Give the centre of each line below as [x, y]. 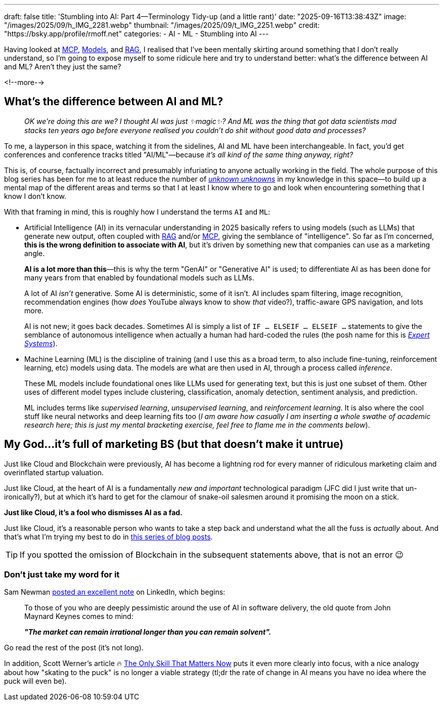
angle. [35, 253]
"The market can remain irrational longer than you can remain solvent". [148, 632]
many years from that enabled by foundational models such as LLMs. [139, 277]
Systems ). [41, 343]
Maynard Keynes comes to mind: [79, 616]
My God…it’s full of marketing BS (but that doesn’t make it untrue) [174, 444]
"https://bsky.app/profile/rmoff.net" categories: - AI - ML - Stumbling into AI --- [137, 34]
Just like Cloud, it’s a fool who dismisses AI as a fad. [93, 512]
